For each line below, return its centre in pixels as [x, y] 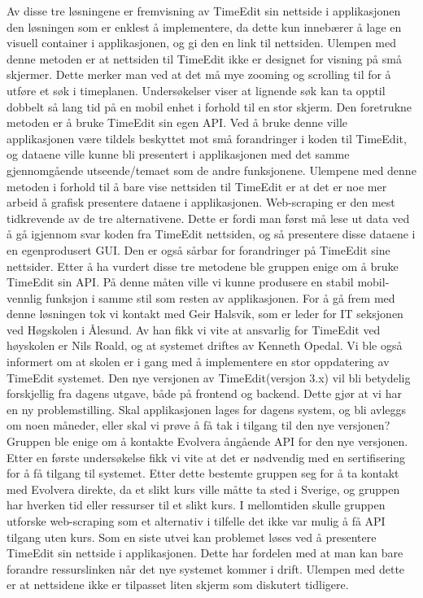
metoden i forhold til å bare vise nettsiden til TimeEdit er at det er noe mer [197, 186]
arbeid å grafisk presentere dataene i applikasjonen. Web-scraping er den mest [201, 202]
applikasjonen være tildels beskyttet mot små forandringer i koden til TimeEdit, [207, 138]
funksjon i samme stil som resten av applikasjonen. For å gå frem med [220, 297]
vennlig [24, 297]
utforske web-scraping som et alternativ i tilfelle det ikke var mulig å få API [196, 521]
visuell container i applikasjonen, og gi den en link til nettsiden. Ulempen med [202, 43]
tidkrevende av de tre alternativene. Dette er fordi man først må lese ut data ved [208, 218]
